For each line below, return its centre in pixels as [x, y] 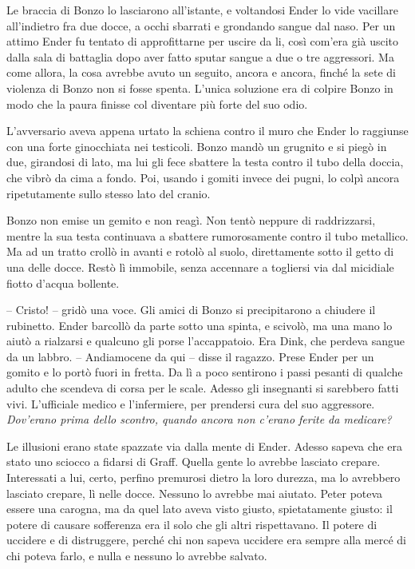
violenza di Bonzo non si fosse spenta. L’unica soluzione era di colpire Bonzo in [200, 88]
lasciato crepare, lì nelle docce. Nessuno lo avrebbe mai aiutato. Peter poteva [195, 493]
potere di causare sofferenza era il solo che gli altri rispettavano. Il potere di [192, 524]
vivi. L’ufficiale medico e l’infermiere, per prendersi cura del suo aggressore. [191, 403]
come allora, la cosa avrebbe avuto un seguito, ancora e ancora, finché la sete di [202, 72]
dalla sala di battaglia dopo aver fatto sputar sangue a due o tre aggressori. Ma [200, 56]
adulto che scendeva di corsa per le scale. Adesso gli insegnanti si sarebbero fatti [203, 388]
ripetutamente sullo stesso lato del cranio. [109, 193]
